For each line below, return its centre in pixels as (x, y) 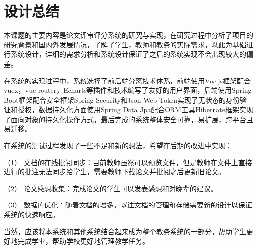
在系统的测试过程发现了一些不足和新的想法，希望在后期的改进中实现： (118, 145)
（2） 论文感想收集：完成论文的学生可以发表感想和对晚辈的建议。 (111, 188)
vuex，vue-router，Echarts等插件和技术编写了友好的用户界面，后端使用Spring (128, 90)
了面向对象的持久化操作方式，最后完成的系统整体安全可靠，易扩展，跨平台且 (128, 119)
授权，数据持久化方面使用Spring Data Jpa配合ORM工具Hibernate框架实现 (135, 109)
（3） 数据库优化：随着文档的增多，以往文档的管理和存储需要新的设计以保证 (128, 205)
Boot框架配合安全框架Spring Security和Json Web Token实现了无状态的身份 (122, 100)
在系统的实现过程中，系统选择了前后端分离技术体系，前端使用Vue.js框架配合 (128, 80)
